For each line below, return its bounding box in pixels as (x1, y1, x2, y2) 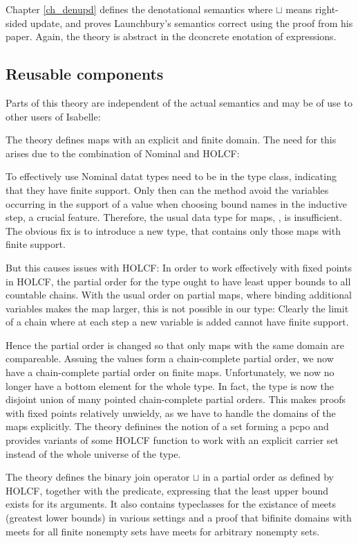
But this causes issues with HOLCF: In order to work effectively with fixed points (6, 260, 352, 274)
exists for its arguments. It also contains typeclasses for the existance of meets (6, 497, 337, 511)
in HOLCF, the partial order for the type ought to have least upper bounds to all (6, 274, 351, 288)
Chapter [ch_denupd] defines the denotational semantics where (6, 2, 273, 16)
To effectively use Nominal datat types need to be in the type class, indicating (6, 169, 337, 184)
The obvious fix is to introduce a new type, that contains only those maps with (6, 223, 341, 238)
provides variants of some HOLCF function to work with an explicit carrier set (6, 433, 339, 447)
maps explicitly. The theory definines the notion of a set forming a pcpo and (6, 419, 329, 434)
